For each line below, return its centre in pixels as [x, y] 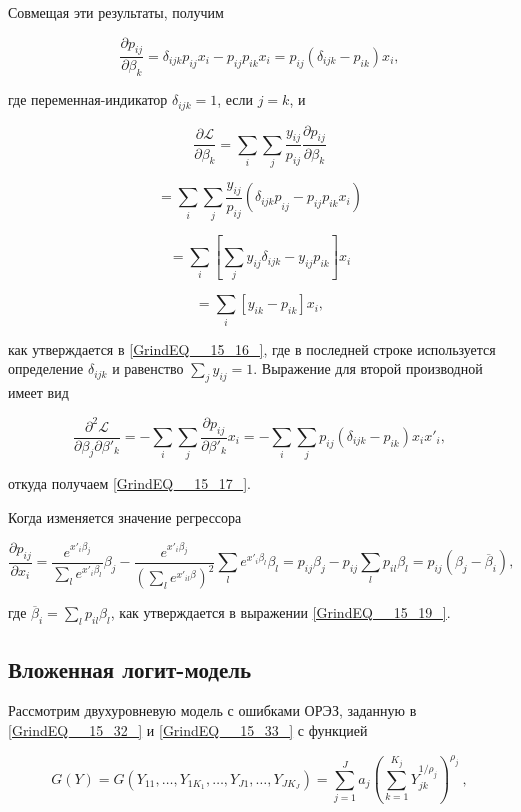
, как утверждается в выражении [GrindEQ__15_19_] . [280, 612]
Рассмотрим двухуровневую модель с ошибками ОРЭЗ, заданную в [212, 710]
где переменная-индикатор [88, 99]
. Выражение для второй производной [368, 368]
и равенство [148, 368]
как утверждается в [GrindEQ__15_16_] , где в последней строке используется [252, 348]
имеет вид [38, 392]
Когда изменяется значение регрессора [125, 516]
